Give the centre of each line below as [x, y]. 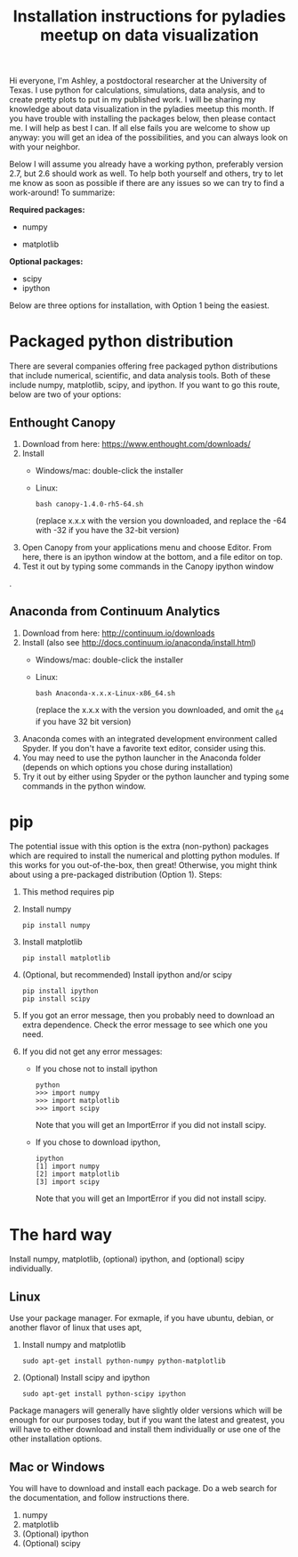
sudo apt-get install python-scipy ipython [104, 1394]
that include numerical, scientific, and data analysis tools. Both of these [140, 376]
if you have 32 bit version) [83, 721]
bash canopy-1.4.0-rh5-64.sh [89, 504]
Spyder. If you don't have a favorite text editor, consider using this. [144, 748]
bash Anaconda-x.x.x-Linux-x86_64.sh [105, 693]
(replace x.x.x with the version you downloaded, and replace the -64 [161, 520]
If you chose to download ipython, [98, 1142]
